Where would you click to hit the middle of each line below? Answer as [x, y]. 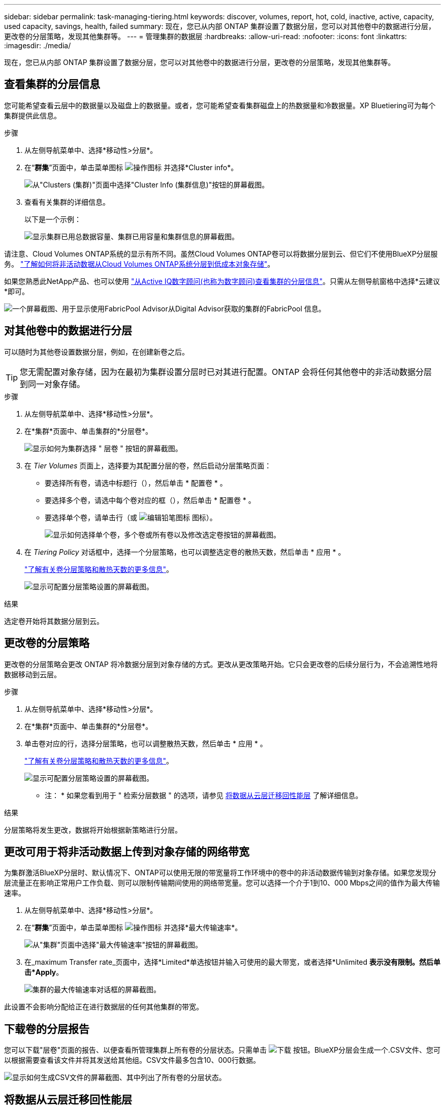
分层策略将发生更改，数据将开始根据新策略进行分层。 [93, 830]
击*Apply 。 [44, 972]
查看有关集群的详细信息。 [67, 202]
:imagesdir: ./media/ [38, 45]
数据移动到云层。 [33, 674]
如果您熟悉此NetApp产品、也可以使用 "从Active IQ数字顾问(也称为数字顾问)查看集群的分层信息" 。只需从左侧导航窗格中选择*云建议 [222, 281]
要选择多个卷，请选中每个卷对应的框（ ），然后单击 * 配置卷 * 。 [150, 500]
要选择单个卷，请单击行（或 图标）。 [131, 517]
